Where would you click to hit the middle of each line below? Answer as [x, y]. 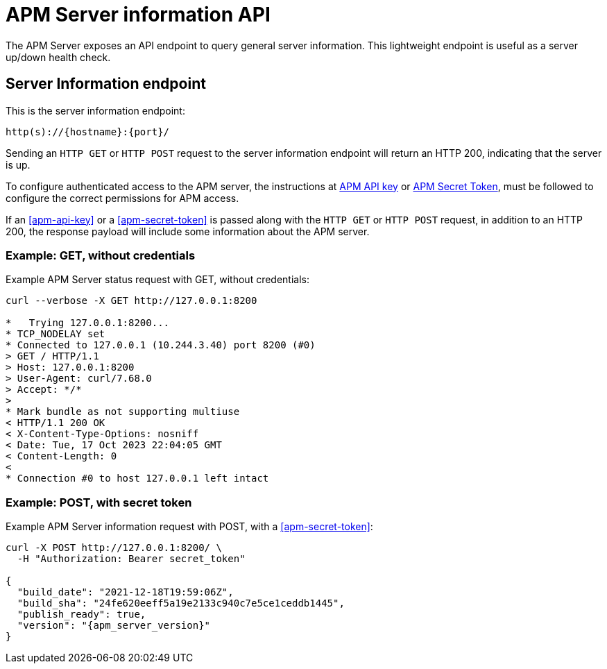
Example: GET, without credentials [101, 255]
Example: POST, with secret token [99, 502]
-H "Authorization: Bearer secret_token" [131, 559]
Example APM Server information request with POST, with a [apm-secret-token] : [189, 527]
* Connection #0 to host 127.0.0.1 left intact [137, 479]
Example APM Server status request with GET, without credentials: [158, 280]
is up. [18, 164]
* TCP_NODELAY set [55, 334]
